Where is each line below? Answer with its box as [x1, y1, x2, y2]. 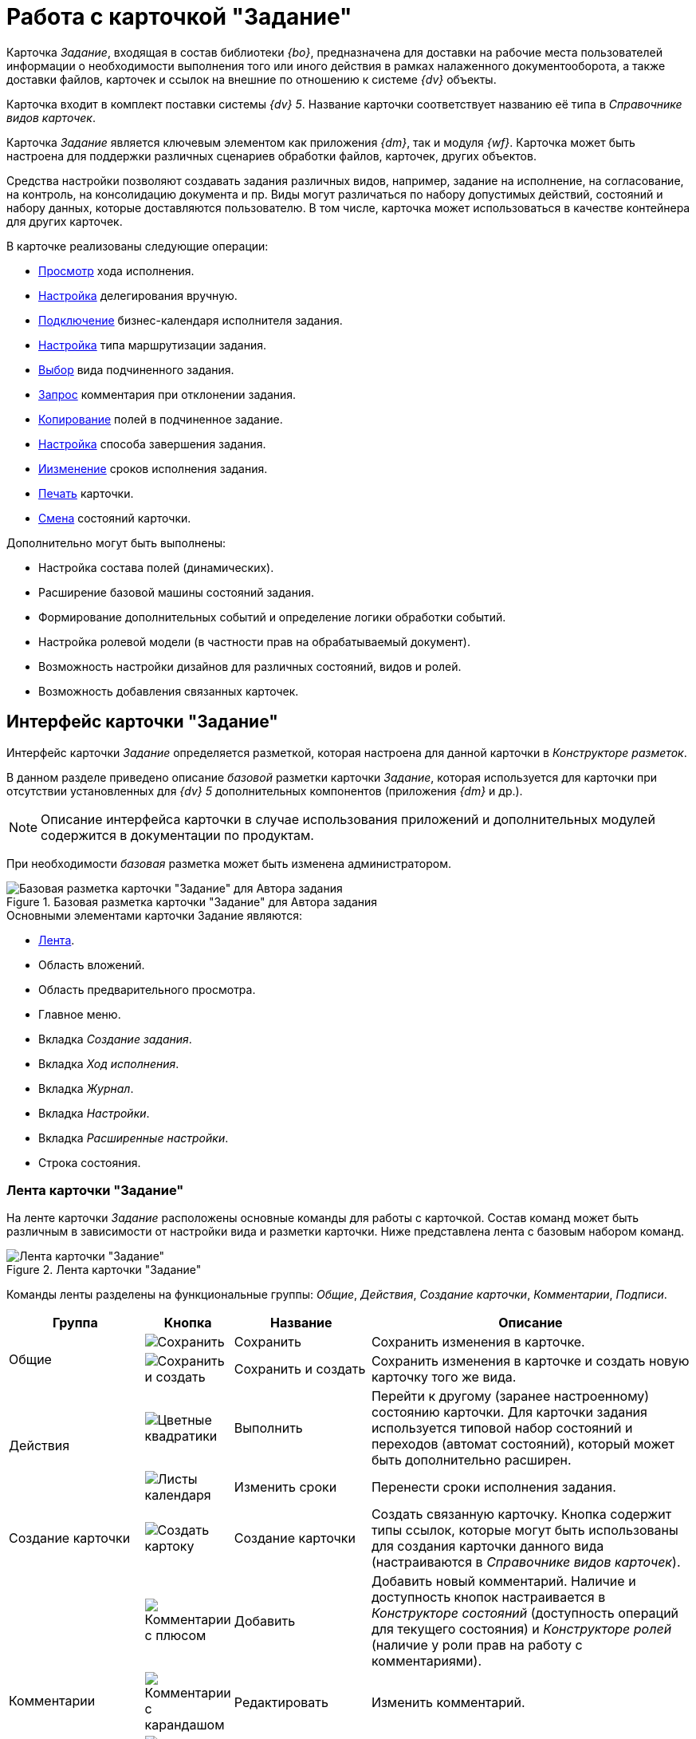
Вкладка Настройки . [38, 1106, 150, 1120]
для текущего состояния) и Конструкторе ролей [371, 1621, 672, 1638]
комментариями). [371, 1653, 482, 1670]
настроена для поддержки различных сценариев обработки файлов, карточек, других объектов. [6, 148, 537, 163]
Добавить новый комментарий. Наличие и [371, 1573, 636, 1590]
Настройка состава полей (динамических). [38, 560, 274, 574]
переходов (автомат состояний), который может [371, 1436, 674, 1453]
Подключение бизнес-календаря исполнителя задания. [38, 313, 343, 327]
